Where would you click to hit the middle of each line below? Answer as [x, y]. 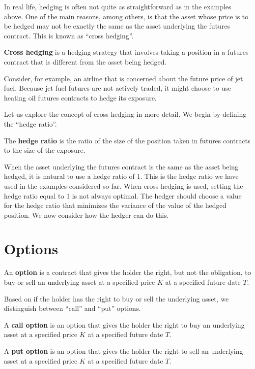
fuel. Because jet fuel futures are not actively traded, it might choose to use [118, 88]
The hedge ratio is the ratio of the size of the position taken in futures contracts [127, 140]
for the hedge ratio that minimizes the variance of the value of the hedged [115, 205]
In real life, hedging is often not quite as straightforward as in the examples [118, 6]
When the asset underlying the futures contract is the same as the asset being [121, 166]
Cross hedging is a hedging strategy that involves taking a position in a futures [126, 52]
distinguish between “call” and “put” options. [72, 308]
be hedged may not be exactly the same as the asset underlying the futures [117, 26]
